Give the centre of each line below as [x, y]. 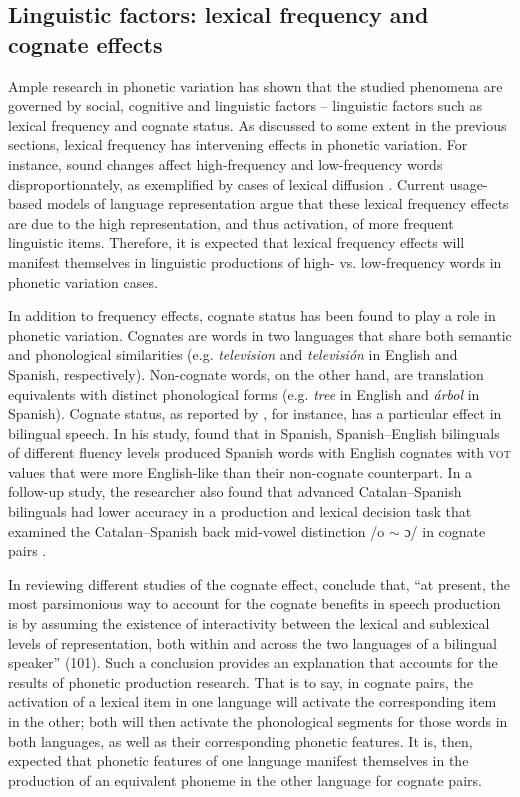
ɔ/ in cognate [445, 530]
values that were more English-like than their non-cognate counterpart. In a [240, 471]
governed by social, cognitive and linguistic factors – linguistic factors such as [245, 105]
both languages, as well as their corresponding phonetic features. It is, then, [240, 740]
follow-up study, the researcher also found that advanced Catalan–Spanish [235, 491]
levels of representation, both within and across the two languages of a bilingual [252, 642]
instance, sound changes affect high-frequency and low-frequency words [225, 163]
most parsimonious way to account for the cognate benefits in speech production [254, 603]
